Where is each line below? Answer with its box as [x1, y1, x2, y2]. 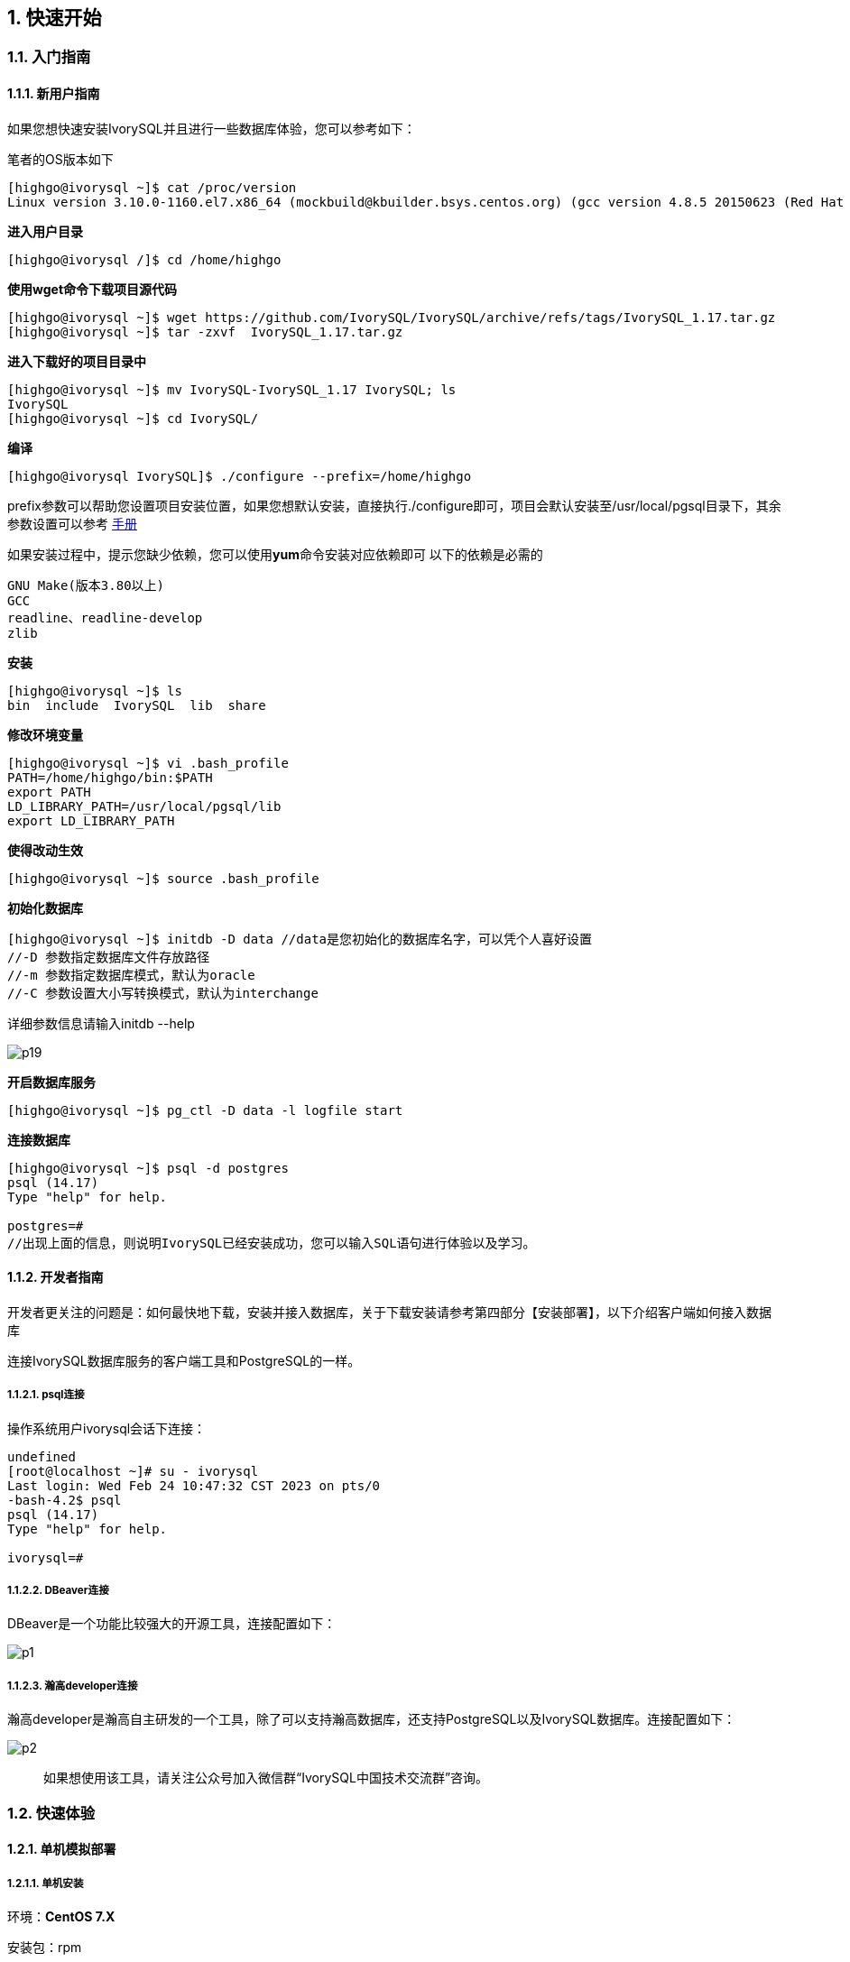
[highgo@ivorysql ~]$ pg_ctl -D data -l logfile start [7, 1102, 403, 1118]
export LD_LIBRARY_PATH [7, 813, 175, 828]
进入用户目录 [7, 223, 83, 239]
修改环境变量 [7, 726, 83, 742]
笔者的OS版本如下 [7, 151, 114, 167]
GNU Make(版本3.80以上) [7, 577, 165, 593]
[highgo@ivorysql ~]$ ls [7, 683, 182, 698]
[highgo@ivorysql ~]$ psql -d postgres [7, 1160, 289, 1175]
